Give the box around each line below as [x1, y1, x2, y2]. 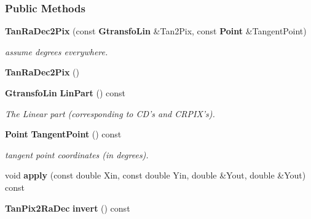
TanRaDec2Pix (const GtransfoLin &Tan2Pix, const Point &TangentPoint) [5, 25, 307, 37]
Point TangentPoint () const [5, 128, 122, 140]
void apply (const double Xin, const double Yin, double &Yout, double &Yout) [5, 169, 306, 182]
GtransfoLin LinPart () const [5, 86, 125, 99]
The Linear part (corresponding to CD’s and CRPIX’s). [5, 107, 215, 120]
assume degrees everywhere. [5, 45, 108, 58]
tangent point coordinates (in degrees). [5, 148, 149, 161]
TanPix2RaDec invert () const [5, 201, 130, 214]
